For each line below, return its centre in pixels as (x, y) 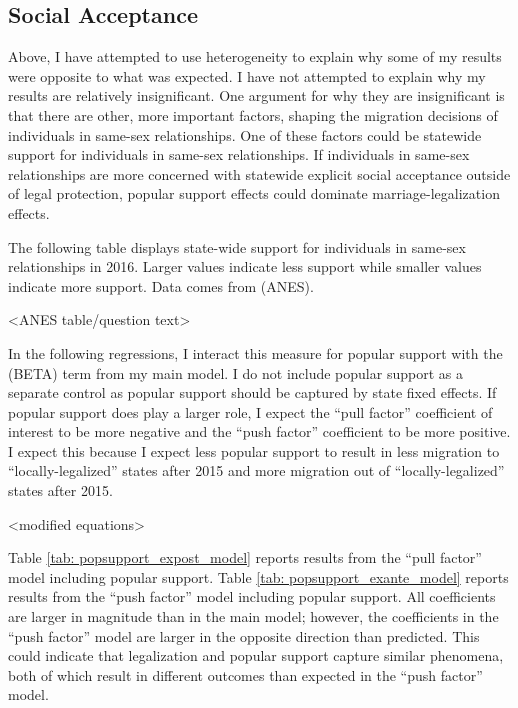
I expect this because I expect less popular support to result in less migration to (254, 450)
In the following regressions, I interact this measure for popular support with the (255, 352)
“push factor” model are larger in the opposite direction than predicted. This (244, 635)
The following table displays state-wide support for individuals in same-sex (237, 246)
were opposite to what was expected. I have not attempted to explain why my (247, 75)
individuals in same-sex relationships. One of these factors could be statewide (245, 134)
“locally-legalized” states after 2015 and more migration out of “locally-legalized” (256, 470)
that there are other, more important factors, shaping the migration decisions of (253, 114)
